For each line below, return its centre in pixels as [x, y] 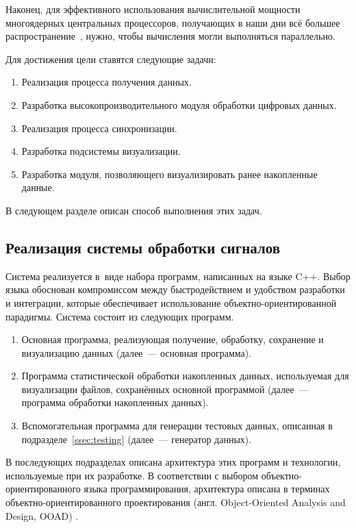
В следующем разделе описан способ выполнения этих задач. [134, 210]
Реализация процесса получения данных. [106, 82]
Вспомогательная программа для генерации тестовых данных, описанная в [177, 426]
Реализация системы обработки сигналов [143, 247]
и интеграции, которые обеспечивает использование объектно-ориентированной [171, 302]
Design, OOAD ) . [42, 515]
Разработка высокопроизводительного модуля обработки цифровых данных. [179, 104]
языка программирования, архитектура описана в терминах [207, 489]
